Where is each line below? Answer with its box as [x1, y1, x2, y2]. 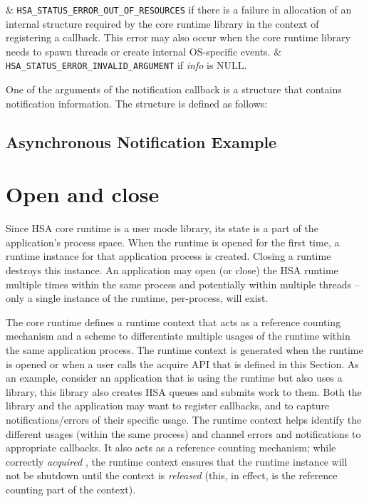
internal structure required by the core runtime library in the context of [6, 16, 319, 31]
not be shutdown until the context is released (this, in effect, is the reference [6, 468, 338, 483]
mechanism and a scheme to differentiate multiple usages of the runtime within [6, 328, 350, 343]
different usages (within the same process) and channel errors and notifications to [6, 426, 361, 441]
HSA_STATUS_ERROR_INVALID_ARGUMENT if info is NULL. [6, 58, 247, 73]
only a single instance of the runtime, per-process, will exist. [6, 291, 269, 305]
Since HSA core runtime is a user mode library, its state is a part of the [6, 221, 318, 236]
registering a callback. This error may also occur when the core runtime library [6, 30, 350, 45]
